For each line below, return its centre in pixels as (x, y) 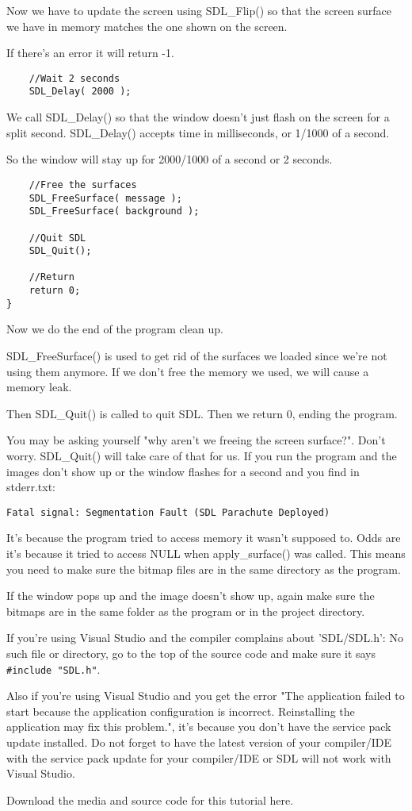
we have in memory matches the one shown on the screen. (147, 26)
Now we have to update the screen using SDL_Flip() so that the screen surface (199, 10)
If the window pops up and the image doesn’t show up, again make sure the (191, 596)
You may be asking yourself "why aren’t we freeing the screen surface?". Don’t (196, 440)
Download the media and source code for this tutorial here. (150, 799)
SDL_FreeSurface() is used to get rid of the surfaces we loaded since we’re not (197, 356)
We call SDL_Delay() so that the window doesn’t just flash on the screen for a (198, 117)
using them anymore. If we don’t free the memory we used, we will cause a (188, 371)
